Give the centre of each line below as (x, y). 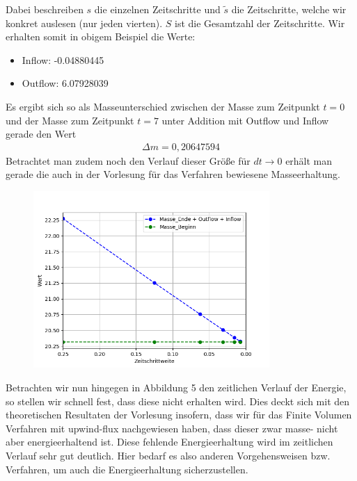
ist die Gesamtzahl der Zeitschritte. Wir (260, 23)
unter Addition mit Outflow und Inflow (245, 120)
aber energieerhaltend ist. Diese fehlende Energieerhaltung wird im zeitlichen (169, 442)
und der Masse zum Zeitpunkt (70, 120)
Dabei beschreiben (45, 9)
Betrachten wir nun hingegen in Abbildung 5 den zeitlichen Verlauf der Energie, (176, 387)
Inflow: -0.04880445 (63, 59)
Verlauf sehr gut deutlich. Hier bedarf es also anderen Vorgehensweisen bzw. (168, 455)
